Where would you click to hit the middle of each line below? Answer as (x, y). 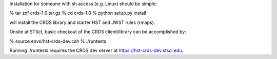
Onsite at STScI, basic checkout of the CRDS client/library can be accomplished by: (98, 32)
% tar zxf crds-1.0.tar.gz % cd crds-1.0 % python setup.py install (78, 13)
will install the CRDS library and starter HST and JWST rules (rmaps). (82, 22)
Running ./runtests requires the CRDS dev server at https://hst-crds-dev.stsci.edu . (96, 50)
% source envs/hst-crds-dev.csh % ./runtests (58, 41)
